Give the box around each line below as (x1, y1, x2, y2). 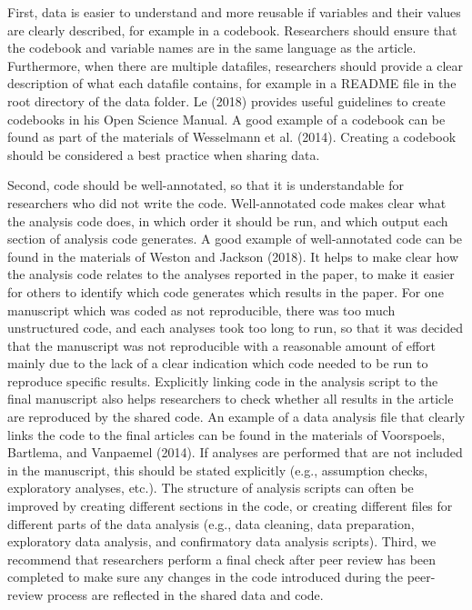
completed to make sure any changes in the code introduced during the (7, 567, 404, 586)
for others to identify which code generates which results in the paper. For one (7, 282, 444, 301)
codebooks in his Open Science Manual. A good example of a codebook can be (7, 109, 446, 128)
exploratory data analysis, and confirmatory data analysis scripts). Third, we (7, 532, 437, 551)
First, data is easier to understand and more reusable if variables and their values (7, 3, 461, 21)
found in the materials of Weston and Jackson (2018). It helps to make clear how (7, 246, 459, 265)
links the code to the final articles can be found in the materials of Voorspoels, (7, 425, 446, 444)
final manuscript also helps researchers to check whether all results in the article (7, 389, 454, 408)
